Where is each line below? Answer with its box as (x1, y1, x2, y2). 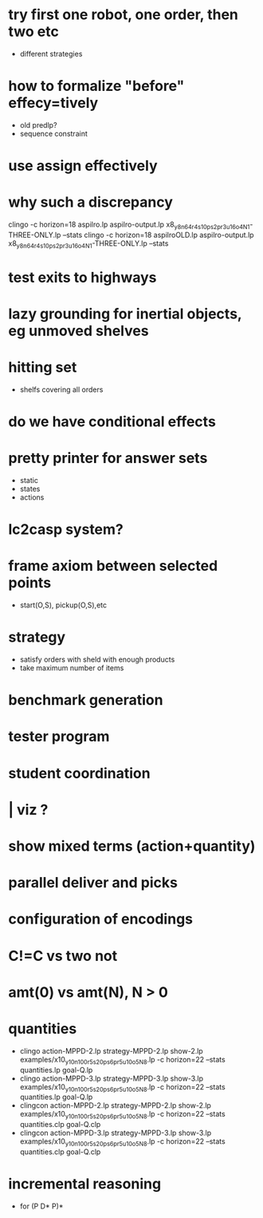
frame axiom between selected (8, 557, 218, 575)
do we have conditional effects (8, 413, 217, 431)
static (19, 476, 38, 485)
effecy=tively (8, 94, 99, 113)
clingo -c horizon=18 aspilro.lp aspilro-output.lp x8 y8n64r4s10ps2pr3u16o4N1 (8, 219, 250, 231)
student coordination (8, 764, 151, 782)
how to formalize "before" (8, 77, 185, 95)
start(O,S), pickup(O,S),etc (19, 600, 108, 610)
